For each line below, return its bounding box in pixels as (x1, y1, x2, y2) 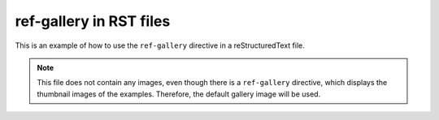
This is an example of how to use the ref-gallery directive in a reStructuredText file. (15, 41, 305, 50)
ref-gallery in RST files (15, 12, 171, 30)
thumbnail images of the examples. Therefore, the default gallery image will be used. (37, 89, 321, 99)
